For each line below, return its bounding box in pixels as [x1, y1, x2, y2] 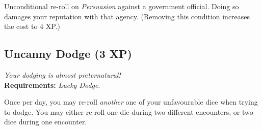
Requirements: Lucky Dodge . [4, 79, 100, 90]
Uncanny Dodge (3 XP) [4, 46, 132, 61]
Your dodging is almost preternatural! [4, 69, 121, 80]
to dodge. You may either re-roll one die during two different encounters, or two [4, 106, 253, 117]
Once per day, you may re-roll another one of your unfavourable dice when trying [4, 96, 258, 107]
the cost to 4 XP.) [4, 21, 60, 31]
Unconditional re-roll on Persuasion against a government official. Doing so [4, 1, 239, 11]
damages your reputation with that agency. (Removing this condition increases [4, 11, 250, 21]
